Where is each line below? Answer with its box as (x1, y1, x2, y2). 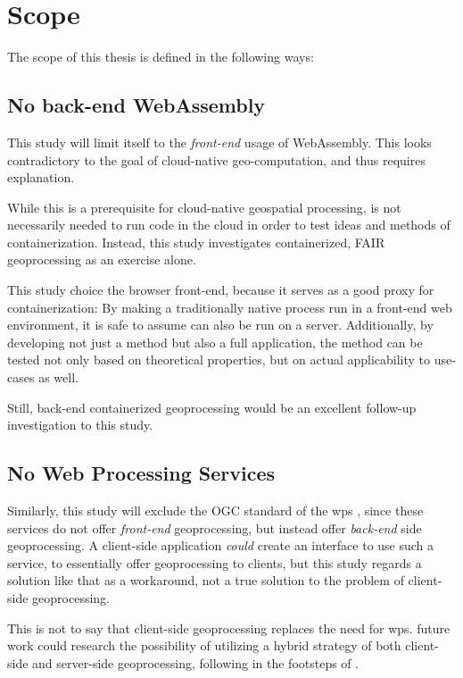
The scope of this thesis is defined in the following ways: (7, 47, 314, 66)
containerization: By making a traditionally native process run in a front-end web (7, 297, 452, 316)
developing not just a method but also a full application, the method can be (7, 332, 423, 351)
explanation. (7, 168, 75, 187)
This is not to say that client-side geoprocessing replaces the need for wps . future (7, 618, 451, 637)
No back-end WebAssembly (7, 91, 266, 119)
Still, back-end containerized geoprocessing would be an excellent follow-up (7, 398, 417, 416)
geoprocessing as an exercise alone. (7, 250, 196, 269)
